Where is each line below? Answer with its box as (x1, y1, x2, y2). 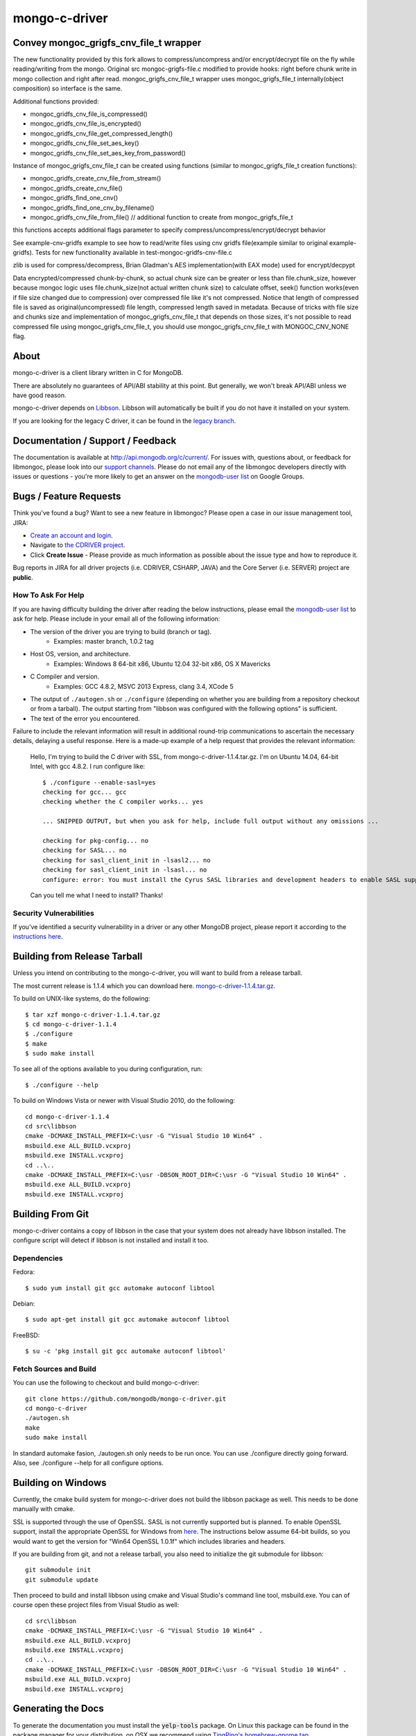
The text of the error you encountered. (30, 714, 140, 722)
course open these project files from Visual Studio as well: (12, 1601, 180, 1609)
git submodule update (25, 1576, 98, 1583)
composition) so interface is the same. (12, 84, 123, 93)
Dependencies (12, 1253, 64, 1263)
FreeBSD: (12, 1330, 40, 1339)
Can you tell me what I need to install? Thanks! (30, 891, 163, 899)
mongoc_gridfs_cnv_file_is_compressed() (30, 110, 148, 118)
